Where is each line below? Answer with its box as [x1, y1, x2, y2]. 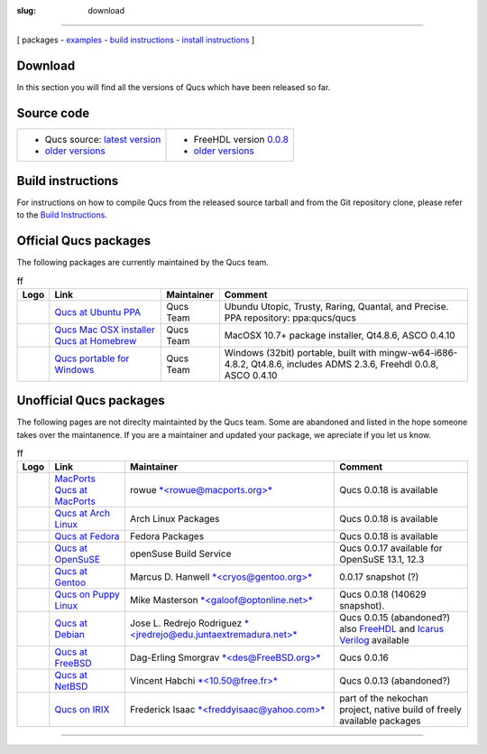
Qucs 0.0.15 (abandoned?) [339, 611, 451, 624]
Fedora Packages [129, 530, 205, 543]
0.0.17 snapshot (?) [339, 571, 419, 583]
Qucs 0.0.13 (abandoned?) [339, 675, 451, 687]
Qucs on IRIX [54, 703, 110, 716]
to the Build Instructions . [16, 209, 108, 220]
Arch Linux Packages [129, 513, 220, 526]
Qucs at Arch [54, 507, 110, 519]
